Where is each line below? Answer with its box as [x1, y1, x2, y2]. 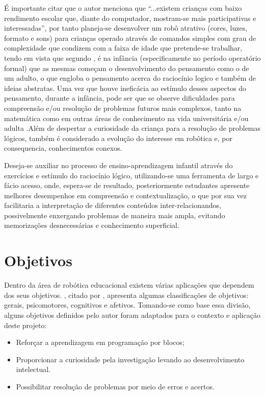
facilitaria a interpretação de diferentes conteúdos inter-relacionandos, [4, 200, 221, 211]
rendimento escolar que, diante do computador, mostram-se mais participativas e [4, 12, 256, 23]
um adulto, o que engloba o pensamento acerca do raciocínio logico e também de [4, 73, 256, 83]
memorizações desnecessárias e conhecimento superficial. [4, 220, 179, 230]
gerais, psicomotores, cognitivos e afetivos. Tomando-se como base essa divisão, [4, 299, 251, 310]
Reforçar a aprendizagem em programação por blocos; [16, 337, 184, 347]
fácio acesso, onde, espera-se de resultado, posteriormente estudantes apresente [4, 180, 250, 191]
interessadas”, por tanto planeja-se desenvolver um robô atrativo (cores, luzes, [4, 22, 248, 33]
